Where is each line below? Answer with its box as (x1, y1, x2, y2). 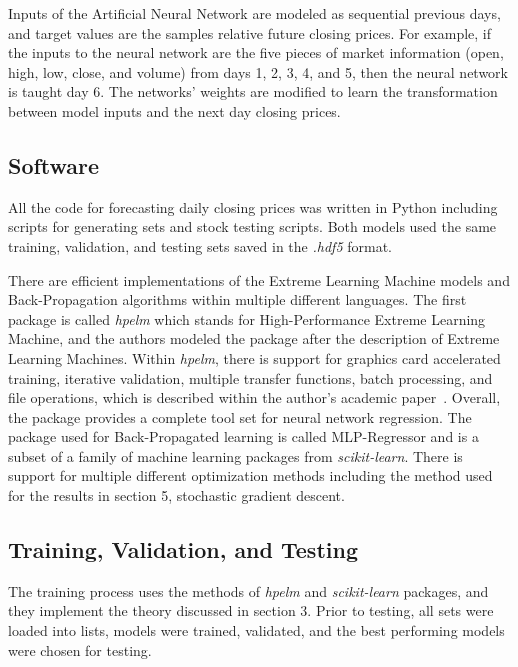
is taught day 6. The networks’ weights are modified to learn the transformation (8, 81, 498, 102)
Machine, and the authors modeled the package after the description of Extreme (8, 328, 500, 349)
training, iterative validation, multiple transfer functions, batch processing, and (8, 367, 493, 388)
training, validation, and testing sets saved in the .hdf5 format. (8, 235, 392, 256)
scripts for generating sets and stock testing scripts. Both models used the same (8, 216, 497, 237)
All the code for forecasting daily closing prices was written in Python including (8, 196, 498, 217)
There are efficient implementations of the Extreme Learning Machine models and (8, 269, 510, 290)
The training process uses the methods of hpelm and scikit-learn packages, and (8, 580, 489, 601)
